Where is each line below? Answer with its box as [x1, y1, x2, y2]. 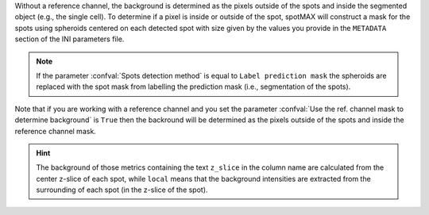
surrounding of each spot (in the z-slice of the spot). [36, 185, 208, 194]
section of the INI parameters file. [14, 34, 125, 44]
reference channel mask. [14, 126, 97, 136]
